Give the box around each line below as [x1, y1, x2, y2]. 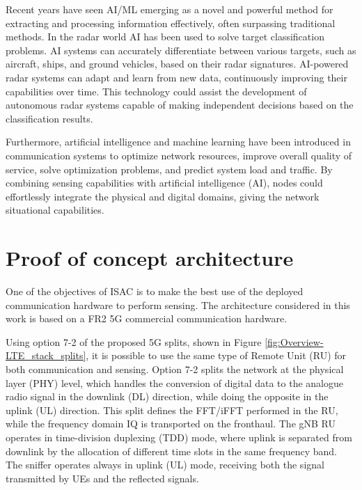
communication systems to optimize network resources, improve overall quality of [6, 148, 352, 162]
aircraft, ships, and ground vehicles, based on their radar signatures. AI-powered [6, 56, 349, 71]
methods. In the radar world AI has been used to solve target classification [6, 29, 324, 44]
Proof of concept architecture [6, 244, 294, 272]
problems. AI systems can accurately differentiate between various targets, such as [6, 42, 356, 57]
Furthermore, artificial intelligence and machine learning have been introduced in [6, 134, 351, 149]
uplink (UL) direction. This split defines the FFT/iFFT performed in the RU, [6, 402, 338, 417]
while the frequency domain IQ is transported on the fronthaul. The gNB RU [6, 416, 336, 431]
